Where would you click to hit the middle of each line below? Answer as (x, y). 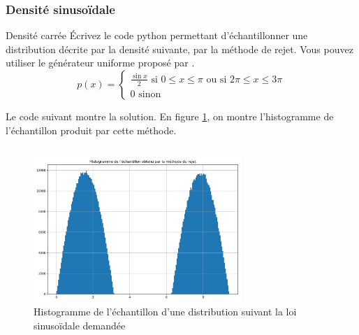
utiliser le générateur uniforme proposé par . (100, 63)
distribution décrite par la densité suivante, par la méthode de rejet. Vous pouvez (179, 49)
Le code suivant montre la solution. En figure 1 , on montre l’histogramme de (170, 116)
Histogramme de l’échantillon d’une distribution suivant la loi (165, 312)
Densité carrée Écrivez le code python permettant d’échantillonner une (157, 35)
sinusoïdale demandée (80, 325)
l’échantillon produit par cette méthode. (91, 130)
